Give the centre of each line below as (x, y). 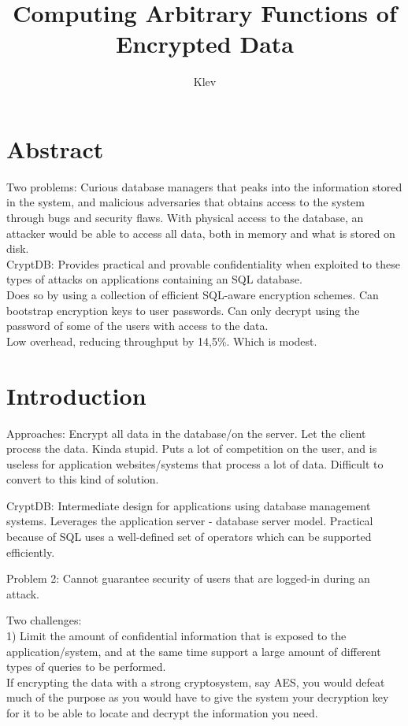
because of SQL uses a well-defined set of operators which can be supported (189, 537)
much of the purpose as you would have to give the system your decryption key (198, 697)
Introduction (76, 395)
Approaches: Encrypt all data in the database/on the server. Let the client (186, 433)
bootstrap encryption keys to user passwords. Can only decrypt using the (183, 310)
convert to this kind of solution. (83, 479)
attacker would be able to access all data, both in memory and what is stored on (201, 233)
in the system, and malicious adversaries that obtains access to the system (185, 202)
